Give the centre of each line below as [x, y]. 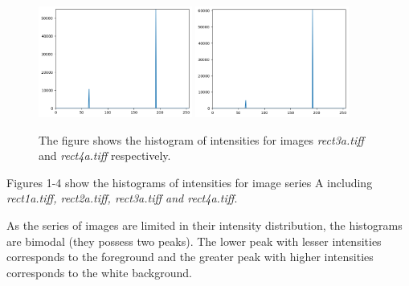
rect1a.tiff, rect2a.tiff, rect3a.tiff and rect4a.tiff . [122, 198]
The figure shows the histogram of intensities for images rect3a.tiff [201, 139]
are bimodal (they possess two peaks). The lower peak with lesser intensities [194, 241]
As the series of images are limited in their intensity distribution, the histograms [204, 225]
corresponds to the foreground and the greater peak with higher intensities [190, 257]
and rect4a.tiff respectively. [105, 155]
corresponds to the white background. [99, 272]
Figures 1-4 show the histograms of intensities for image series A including [190, 182]
